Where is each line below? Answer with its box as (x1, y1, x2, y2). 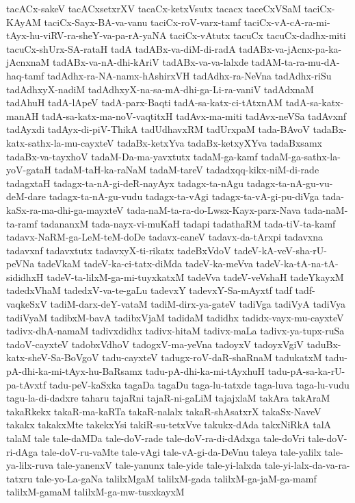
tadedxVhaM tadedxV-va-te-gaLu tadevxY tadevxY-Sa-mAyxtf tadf (6, 283, 292, 297)
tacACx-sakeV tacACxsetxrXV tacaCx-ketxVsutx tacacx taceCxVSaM (6, 1, 302, 15)
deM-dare (6, 189, 46, 204)
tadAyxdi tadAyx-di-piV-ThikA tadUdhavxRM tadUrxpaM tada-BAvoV (6, 122, 310, 136)
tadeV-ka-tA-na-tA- (256, 256, 339, 271)
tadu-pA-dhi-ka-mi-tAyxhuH (145, 364, 265, 378)
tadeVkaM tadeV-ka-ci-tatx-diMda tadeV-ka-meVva (37, 256, 253, 271)
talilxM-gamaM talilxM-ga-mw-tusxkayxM (6, 484, 185, 499)
